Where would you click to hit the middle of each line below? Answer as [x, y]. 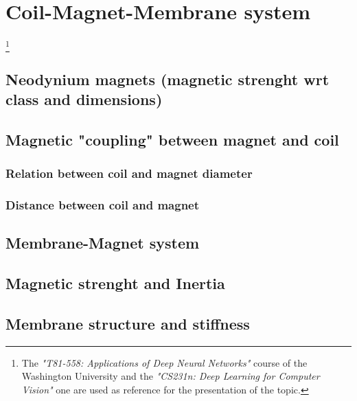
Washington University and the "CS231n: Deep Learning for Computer [171, 376]
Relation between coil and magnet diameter [129, 173]
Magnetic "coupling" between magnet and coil [172, 140]
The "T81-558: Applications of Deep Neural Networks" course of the [164, 362]
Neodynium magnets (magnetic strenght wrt [168, 79]
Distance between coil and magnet [103, 205]
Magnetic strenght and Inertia [115, 283]
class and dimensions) [84, 99]
